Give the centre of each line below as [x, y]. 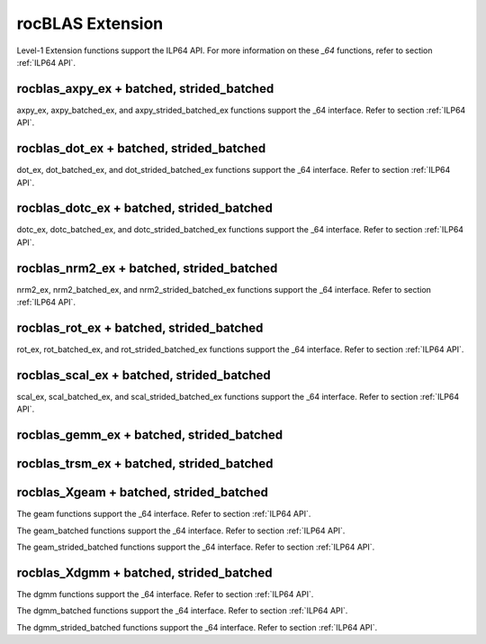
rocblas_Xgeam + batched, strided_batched [143, 492]
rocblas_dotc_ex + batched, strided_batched [145, 209]
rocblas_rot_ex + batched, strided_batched [140, 327]
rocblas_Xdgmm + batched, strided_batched [144, 572]
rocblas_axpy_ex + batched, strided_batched [145, 89]
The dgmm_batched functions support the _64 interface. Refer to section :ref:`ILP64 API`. [182, 611]
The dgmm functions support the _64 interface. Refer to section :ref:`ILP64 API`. [165, 594]
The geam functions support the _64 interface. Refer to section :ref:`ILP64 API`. [164, 514]
